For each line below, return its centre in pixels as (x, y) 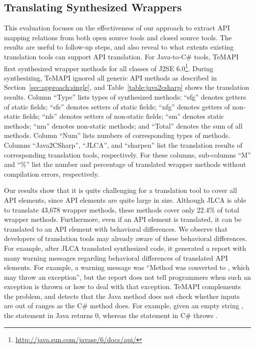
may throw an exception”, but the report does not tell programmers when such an (127, 277)
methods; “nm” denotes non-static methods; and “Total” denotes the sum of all (123, 125)
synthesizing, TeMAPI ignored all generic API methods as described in (111, 77)
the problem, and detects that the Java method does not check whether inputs (122, 296)
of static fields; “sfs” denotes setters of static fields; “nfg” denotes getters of (117, 106)
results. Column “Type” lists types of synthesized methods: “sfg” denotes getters (125, 97)
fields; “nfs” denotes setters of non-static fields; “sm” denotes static (123, 116)
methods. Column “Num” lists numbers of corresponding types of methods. (117, 135)
